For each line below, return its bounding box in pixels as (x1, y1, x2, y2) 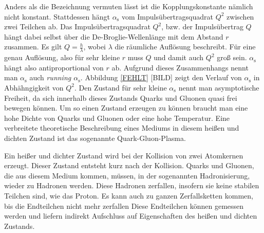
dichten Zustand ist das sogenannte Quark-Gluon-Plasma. (4, 132, 186, 143)
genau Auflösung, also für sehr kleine (4, 52, 120, 63)
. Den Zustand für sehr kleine (74, 82, 167, 93)
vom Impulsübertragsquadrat (121, 11, 213, 22)
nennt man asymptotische (178, 82, 259, 93)
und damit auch (154, 52, 204, 63)
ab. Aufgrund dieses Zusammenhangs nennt (111, 62, 249, 73)
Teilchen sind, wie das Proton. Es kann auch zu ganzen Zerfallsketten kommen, (4, 190, 253, 201)
